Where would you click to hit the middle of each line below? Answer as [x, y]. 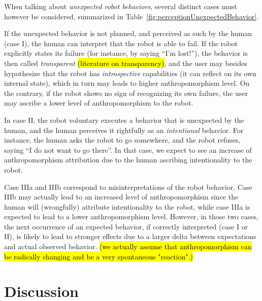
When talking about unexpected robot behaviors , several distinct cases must [121, 6]
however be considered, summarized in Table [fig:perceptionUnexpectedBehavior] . [132, 16]
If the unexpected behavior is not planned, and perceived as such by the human [128, 33]
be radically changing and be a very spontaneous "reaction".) [99, 256]
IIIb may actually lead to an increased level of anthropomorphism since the [121, 197]
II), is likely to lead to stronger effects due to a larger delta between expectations [130, 236]
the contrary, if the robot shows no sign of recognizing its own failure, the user [126, 93]
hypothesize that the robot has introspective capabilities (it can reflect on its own [130, 73]
